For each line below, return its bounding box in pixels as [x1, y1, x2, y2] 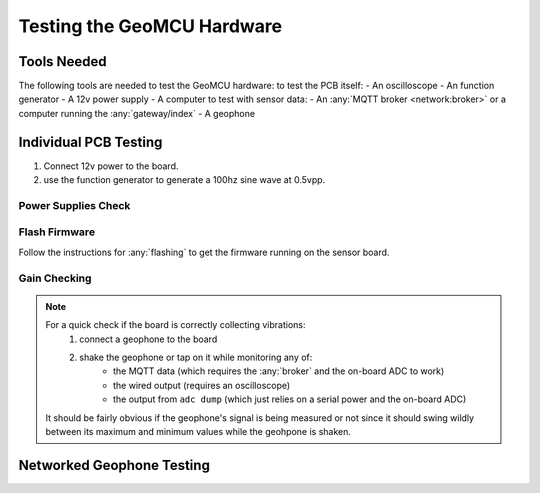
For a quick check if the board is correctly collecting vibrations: [45, 319, 306, 331]
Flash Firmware [18, 225, 95, 239]
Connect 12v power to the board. [43, 160, 179, 172]
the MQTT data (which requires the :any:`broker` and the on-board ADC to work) [113, 365, 445, 377]
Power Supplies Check [18, 198, 131, 212]
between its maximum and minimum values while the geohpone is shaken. [45, 425, 352, 437]
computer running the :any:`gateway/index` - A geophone [18, 107, 255, 119]
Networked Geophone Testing [18, 456, 210, 474]
